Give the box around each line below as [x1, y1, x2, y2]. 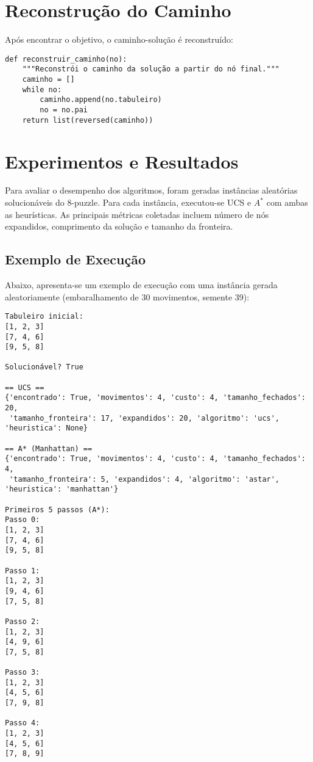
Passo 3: [5, 668, 40, 677]
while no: [22, 85, 62, 94]
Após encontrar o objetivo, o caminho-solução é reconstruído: [5, 33, 233, 46]
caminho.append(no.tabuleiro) [40, 95, 162, 104]
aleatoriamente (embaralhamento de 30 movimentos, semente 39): [5, 290, 250, 303]
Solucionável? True [5, 363, 83, 372]
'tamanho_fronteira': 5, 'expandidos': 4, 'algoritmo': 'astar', [9, 474, 280, 484]
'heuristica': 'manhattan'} [5, 485, 119, 494]
